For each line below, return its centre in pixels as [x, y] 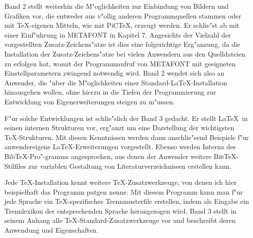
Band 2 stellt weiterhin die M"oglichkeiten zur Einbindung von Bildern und [117, 6]
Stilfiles [15, 166]
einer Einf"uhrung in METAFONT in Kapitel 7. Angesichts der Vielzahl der [118, 34]
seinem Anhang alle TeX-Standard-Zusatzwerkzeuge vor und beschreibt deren [120, 220]
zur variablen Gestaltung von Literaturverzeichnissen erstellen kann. [130, 166]
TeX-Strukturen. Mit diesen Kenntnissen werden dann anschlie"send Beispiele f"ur [127, 137]
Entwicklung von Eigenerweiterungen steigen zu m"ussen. [90, 101]
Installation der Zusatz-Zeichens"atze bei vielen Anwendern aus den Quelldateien [125, 53]
